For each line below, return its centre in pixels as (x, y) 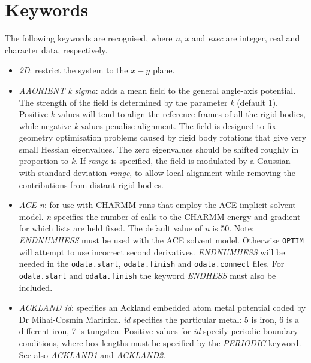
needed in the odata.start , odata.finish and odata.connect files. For (152, 264)
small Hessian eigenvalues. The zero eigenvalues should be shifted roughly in (159, 149)
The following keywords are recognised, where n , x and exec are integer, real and (153, 38)
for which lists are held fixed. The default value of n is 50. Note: (136, 228)
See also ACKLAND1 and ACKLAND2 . (92, 354)
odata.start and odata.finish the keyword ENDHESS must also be (147, 275)
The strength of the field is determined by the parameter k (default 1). (149, 102)
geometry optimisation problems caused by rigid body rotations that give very (163, 137)
